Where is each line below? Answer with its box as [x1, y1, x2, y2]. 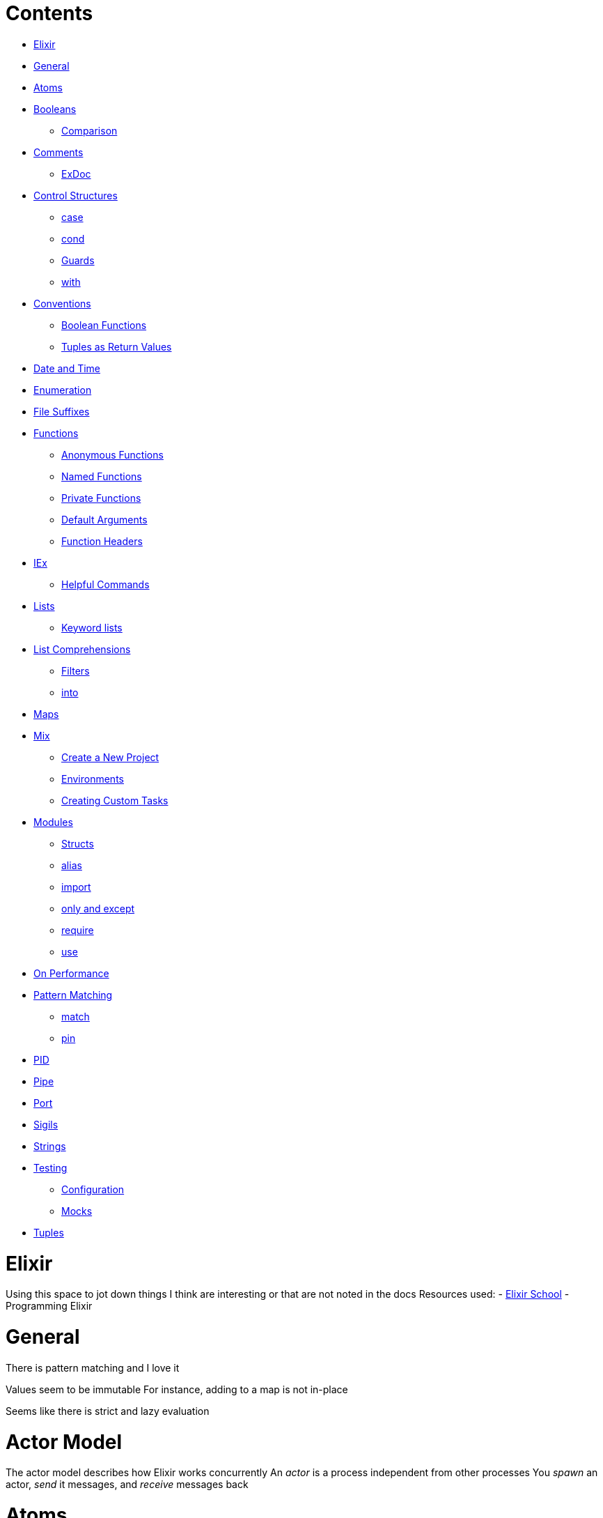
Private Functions [61, 491, 141, 504]
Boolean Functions [61, 319, 147, 331]
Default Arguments [61, 513, 148, 526]
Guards [61, 254, 95, 266]
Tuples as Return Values [61, 340, 172, 353]
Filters [61, 664, 90, 677]
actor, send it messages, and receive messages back [6, 1478, 249, 1491]
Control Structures [33, 189, 118, 201]
